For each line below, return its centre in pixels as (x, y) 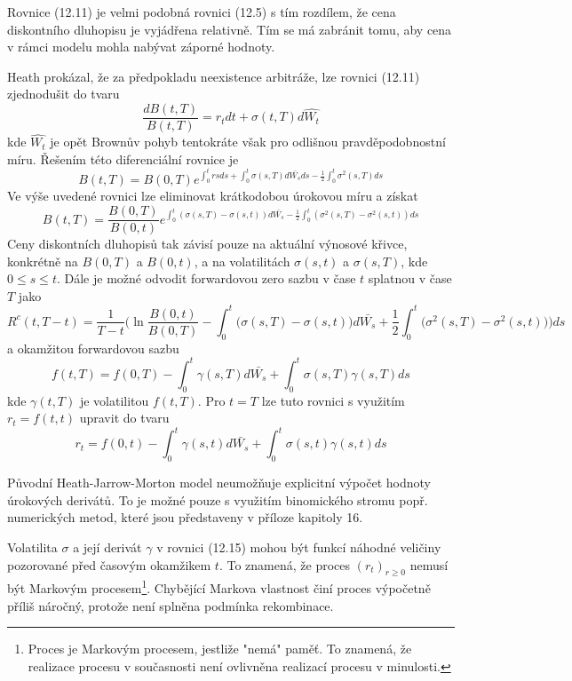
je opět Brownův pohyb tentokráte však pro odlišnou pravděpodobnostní (248, 142)
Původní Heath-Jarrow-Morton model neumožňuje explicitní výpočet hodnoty (219, 483)
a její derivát (107, 546)
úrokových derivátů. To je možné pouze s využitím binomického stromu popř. (218, 499)
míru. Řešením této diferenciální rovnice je (123, 158)
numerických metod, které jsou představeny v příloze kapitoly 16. (185, 517)
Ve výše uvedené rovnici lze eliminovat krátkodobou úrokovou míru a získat (213, 196)
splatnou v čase (410, 278)
